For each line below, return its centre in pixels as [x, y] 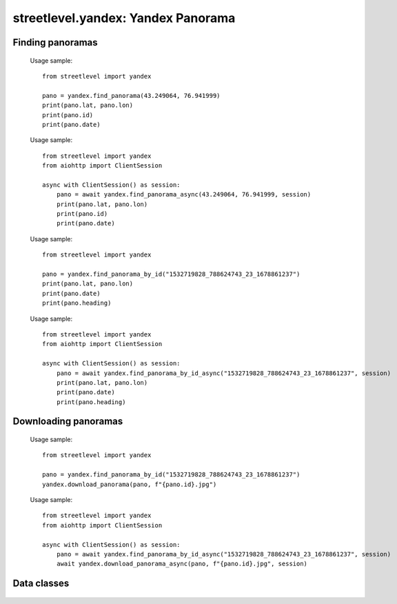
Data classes [41, 584]
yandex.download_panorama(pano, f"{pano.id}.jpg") [130, 484]
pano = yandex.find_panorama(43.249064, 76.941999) [131, 95]
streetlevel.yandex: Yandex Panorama [124, 18]
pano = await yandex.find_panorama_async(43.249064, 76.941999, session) [184, 194]
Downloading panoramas [68, 422]
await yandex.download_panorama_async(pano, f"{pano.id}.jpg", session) [182, 564]
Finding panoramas [55, 42]
